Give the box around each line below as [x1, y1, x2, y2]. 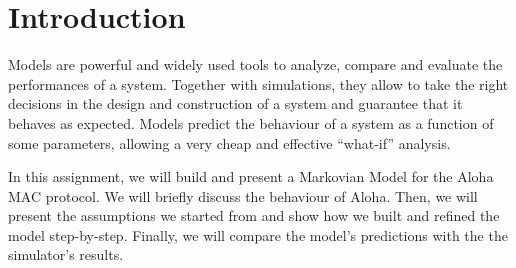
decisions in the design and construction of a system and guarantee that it [8, 93, 463, 114]
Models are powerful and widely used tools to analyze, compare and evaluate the [8, 54, 503, 75]
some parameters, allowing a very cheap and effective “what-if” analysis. [8, 132, 451, 153]
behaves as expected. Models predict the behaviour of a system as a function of [8, 112, 494, 133]
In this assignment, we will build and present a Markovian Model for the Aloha [8, 166, 494, 187]
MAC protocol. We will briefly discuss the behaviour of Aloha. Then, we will [8, 185, 478, 206]
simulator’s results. [8, 244, 124, 265]
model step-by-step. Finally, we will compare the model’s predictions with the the [8, 224, 508, 245]
